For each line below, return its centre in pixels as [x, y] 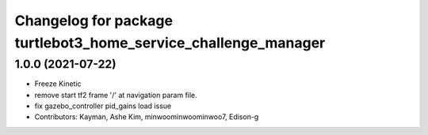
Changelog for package [94, 21]
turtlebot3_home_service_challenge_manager [170, 43]
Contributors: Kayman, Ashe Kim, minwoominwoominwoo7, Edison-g [147, 117]
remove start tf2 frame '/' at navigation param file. [116, 95]
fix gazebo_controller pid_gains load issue [103, 106]
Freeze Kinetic [58, 84]
